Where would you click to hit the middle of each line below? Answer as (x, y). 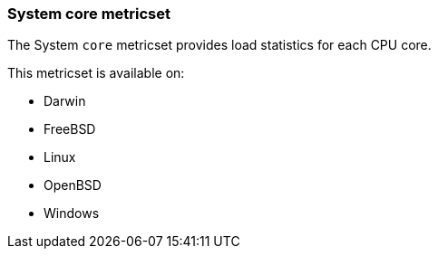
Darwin (65, 101)
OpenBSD (73, 185)
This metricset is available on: (96, 73)
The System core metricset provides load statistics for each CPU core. (219, 45)
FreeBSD (70, 129)
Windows (72, 213)
